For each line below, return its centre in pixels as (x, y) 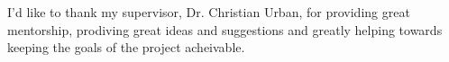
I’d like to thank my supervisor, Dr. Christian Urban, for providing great (209, 12)
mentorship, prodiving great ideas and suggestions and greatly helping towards (225, 29)
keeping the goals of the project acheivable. (126, 47)
